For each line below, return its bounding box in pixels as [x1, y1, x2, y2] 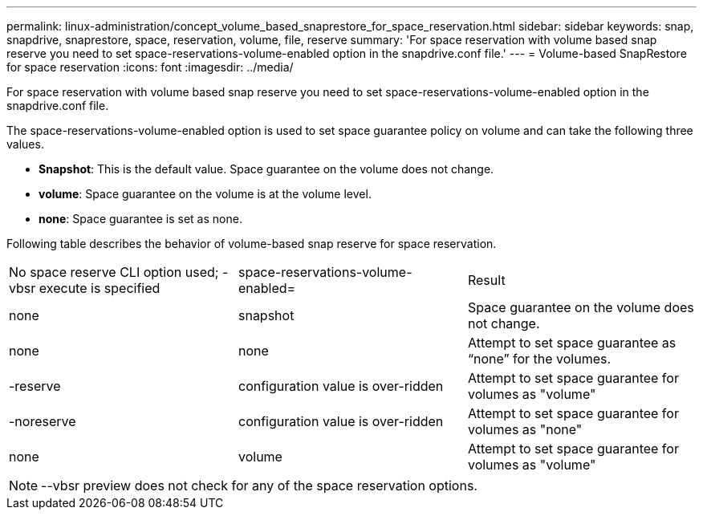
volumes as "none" [467, 421, 583, 437]
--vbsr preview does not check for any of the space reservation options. [41, 477, 477, 494]
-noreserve [9, 413, 76, 429]
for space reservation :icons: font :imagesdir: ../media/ [6, 60, 294, 74]
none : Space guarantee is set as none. [39, 212, 242, 225]
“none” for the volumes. [467, 351, 612, 367]
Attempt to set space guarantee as [467, 335, 677, 351]
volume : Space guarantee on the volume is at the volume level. [39, 187, 372, 201]
